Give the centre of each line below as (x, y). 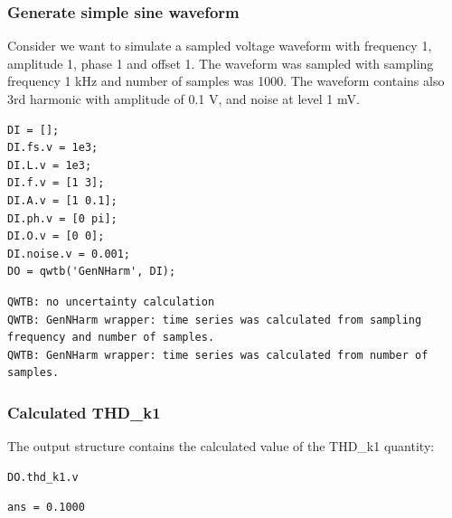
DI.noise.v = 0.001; (69, 254)
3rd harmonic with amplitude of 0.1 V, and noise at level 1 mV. (184, 99)
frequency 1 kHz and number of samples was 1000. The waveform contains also (226, 81)
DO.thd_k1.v (43, 477)
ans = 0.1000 (46, 508)
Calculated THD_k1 (84, 412)
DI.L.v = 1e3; (50, 165)
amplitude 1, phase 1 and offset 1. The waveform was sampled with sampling (221, 63)
